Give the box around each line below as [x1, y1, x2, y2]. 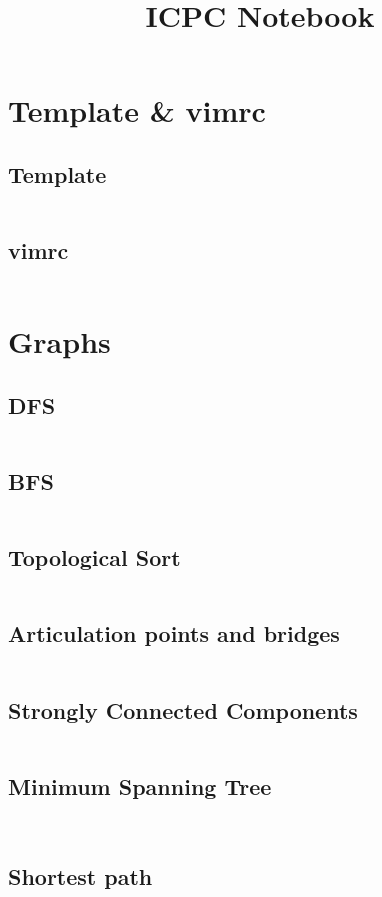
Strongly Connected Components [8, 694, 358, 725]
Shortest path [8, 860, 153, 891]
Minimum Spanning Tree [8, 770, 272, 801]
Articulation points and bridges [8, 618, 340, 649]
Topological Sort [8, 542, 181, 573]
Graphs [8, 321, 111, 362]
